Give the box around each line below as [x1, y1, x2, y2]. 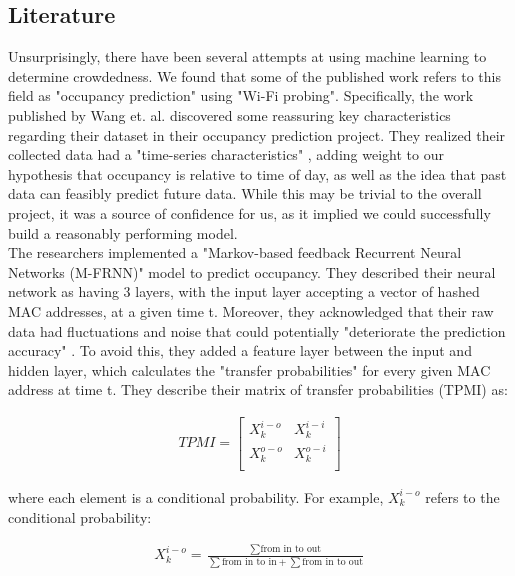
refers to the [425, 486, 500, 507]
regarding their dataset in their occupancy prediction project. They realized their [8, 124, 506, 145]
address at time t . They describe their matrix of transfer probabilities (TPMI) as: [8, 379, 508, 400]
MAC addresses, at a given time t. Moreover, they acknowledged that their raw [8, 300, 494, 321]
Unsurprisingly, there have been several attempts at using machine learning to [8, 46, 487, 67]
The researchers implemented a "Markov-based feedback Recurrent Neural [8, 242, 462, 263]
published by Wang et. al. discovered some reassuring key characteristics [8, 104, 451, 125]
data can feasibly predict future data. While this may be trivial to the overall [8, 183, 482, 204]
